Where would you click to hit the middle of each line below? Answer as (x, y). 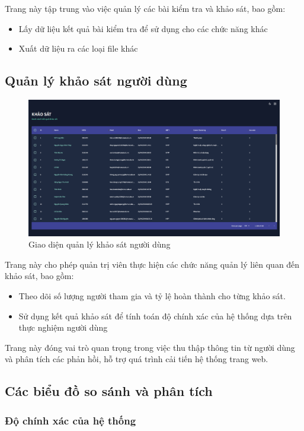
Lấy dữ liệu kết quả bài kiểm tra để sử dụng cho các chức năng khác (143, 28)
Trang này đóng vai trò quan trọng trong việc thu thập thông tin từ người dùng (150, 347)
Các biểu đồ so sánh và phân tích (109, 391)
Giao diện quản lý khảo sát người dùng (100, 244)
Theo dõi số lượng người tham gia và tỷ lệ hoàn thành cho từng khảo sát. (152, 295)
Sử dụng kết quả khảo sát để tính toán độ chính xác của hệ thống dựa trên (155, 316)
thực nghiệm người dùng (63, 327)
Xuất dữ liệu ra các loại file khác (78, 48)
